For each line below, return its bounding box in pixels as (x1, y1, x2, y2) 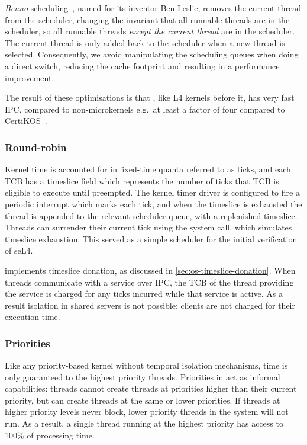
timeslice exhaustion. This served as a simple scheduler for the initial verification (5, 232, 298, 245)
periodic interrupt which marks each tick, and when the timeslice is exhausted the (5, 197, 302, 210)
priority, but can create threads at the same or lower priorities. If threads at (5, 393, 280, 406)
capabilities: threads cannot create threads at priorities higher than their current (5, 382, 297, 395)
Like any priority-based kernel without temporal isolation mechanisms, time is (5, 359, 288, 372)
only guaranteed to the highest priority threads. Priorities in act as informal (5, 370, 280, 383)
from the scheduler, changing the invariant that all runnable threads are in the (5, 13, 290, 25)
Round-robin (5, 139, 67, 154)
